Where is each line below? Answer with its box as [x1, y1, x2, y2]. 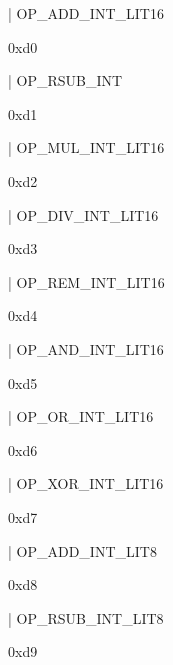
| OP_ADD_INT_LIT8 [8, 540, 157, 561]
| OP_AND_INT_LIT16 [8, 338, 164, 359]
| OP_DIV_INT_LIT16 [8, 204, 159, 225]
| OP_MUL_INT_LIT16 [8, 137, 165, 158]
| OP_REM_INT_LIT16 [8, 271, 165, 292]
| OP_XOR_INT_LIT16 [8, 473, 164, 494]
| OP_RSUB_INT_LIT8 [8, 607, 164, 628]
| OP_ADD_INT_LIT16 [8, 3, 164, 23]
